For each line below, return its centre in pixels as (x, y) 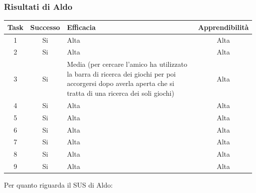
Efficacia (81, 27)
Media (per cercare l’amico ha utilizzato (127, 64)
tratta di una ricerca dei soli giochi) (120, 93)
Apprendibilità (223, 27)
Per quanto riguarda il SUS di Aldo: (58, 185)
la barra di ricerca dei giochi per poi (121, 73)
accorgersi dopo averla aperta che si (120, 83)
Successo (45, 27)
